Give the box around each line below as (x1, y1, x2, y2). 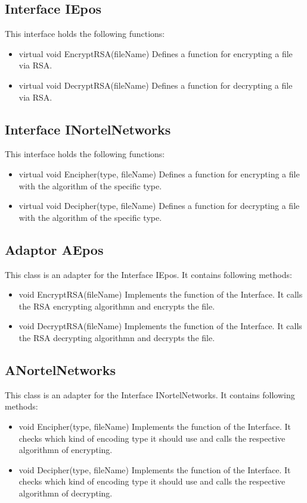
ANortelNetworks (5, 360, 116, 379)
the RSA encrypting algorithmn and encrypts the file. (18, 299, 215, 312)
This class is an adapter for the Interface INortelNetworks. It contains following (5, 388, 295, 401)
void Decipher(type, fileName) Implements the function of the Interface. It (18, 463, 291, 476)
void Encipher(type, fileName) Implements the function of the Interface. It (18, 420, 291, 432)
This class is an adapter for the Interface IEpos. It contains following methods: (5, 268, 292, 280)
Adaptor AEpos (5, 240, 104, 258)
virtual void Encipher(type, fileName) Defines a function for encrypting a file (18, 167, 300, 180)
